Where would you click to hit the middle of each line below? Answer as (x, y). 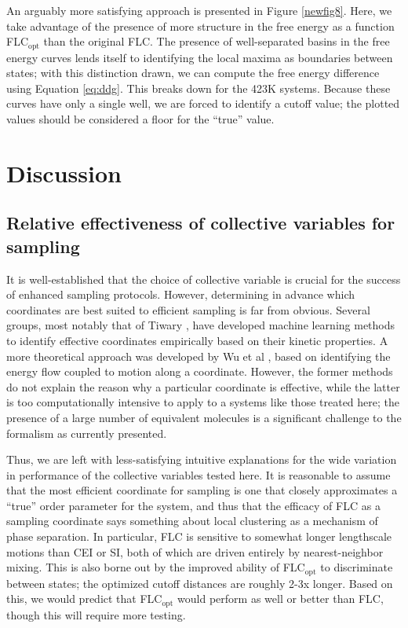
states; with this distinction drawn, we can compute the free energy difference (193, 73)
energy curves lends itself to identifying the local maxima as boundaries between (200, 57)
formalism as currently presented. (87, 433)
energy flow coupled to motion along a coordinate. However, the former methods (200, 371)
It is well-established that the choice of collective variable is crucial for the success (204, 279)
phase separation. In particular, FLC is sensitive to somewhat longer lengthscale (199, 536)
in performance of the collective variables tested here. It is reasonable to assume (199, 474)
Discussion (64, 173)
